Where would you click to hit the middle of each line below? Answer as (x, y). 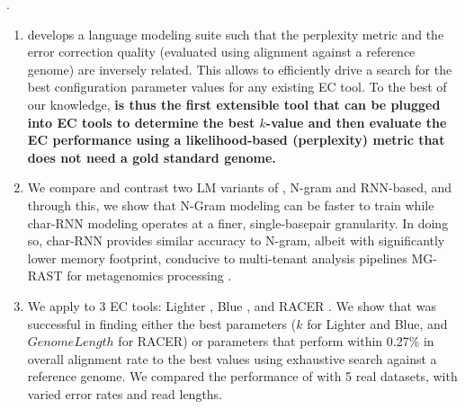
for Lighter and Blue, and (377, 323)
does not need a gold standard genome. (152, 157)
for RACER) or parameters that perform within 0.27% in (276, 341)
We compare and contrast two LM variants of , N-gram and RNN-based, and (240, 187)
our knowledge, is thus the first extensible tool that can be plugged (234, 104)
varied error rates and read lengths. (125, 393)
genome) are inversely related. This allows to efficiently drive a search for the (240, 69)
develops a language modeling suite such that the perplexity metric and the (236, 34)
